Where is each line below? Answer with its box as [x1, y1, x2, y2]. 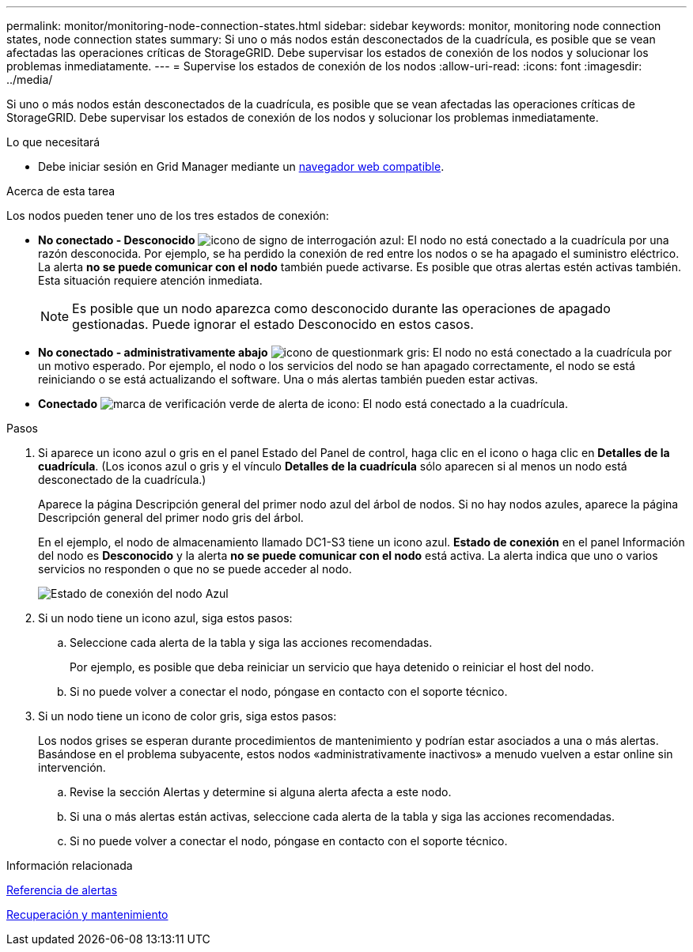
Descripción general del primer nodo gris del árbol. [38, 511, 304, 524]
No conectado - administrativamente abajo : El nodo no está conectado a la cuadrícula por [38, 346, 672, 359]
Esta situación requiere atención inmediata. [38, 274, 263, 287]
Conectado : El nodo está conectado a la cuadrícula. [38, 397, 569, 410]
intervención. [38, 761, 106, 774]
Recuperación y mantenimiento [6, 908, 169, 921]
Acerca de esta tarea [6, 184, 116, 198]
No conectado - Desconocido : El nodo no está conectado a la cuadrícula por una [38, 233, 669, 247]
